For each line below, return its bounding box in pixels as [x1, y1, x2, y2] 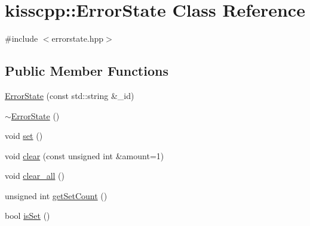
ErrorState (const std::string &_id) [5, 89, 134, 101]
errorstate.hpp [51, 32, 104, 45]
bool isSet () [5, 209, 50, 222]
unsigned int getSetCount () [5, 189, 108, 202]
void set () [5, 129, 43, 142]
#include [5, 32, 38, 45]
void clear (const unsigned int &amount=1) [5, 149, 164, 162]
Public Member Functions [5, 61, 168, 80]
